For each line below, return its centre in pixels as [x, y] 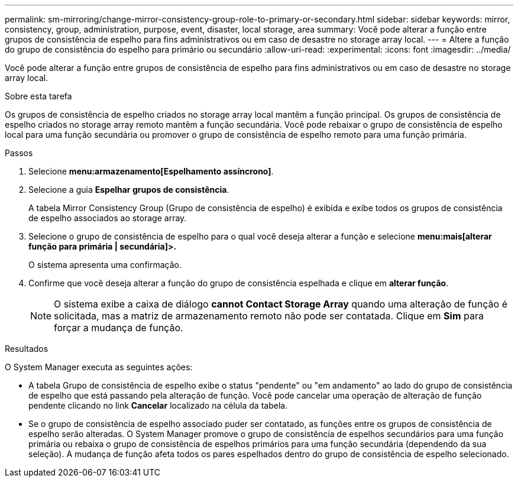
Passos [19, 153]
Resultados [27, 349]
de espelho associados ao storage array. [108, 218]
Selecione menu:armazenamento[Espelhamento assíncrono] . [151, 171]
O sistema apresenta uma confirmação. [105, 265]
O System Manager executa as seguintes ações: [99, 367]
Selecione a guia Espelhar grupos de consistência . [129, 190]
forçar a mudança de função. [119, 328]
